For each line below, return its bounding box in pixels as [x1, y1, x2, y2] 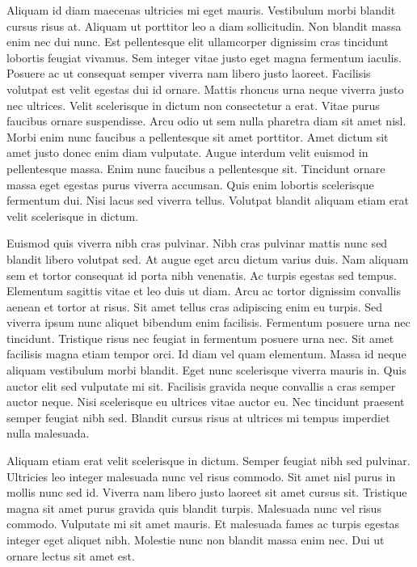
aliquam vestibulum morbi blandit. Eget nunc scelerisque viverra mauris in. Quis [6, 362, 406, 379]
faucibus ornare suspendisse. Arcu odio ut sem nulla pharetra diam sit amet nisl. [6, 112, 406, 129]
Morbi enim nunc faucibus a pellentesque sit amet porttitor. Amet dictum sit [6, 128, 389, 145]
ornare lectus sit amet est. [6, 547, 135, 564]
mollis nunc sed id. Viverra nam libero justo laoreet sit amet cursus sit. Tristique [6, 484, 407, 501]
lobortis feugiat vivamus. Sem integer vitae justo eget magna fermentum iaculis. [6, 49, 402, 66]
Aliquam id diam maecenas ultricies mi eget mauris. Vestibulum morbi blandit [6, 2, 396, 18]
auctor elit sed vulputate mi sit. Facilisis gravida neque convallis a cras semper [6, 377, 396, 394]
